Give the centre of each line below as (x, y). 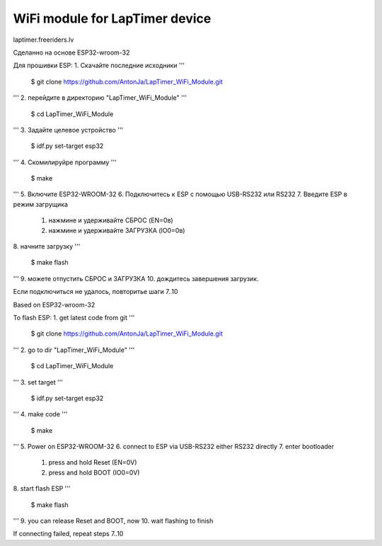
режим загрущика (41, 204)
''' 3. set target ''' (38, 382)
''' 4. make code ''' (40, 414)
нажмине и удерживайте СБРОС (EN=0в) (111, 220)
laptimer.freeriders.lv (44, 40)
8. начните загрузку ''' (47, 246)
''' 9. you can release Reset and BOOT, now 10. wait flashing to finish (113, 521)
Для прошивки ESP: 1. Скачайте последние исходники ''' (99, 66)
